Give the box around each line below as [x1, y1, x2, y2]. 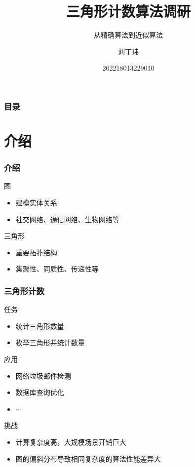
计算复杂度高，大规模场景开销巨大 [15, 436, 126, 447]
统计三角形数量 [15, 320, 64, 331]
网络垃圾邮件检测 [15, 370, 71, 381]
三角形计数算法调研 [66, 1, 191, 21]
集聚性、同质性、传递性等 [15, 264, 99, 274]
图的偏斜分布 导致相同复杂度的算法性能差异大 [15, 453, 161, 464]
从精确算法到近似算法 [94, 30, 163, 40]
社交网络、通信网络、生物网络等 [15, 214, 119, 224]
